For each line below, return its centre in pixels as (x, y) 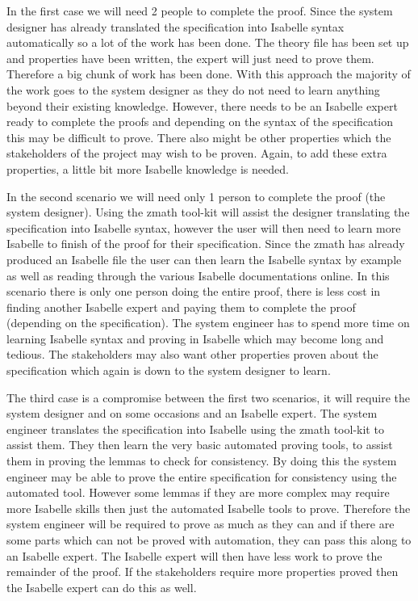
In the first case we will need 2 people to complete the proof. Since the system (200, 11)
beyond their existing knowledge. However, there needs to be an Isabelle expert (202, 105)
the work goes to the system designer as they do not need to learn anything (193, 89)
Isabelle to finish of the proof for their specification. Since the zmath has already (206, 244)
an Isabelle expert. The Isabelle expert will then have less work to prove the (194, 555)
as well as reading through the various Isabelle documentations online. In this (198, 275)
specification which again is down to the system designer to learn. (169, 370)
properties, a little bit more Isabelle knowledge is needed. (148, 168)
